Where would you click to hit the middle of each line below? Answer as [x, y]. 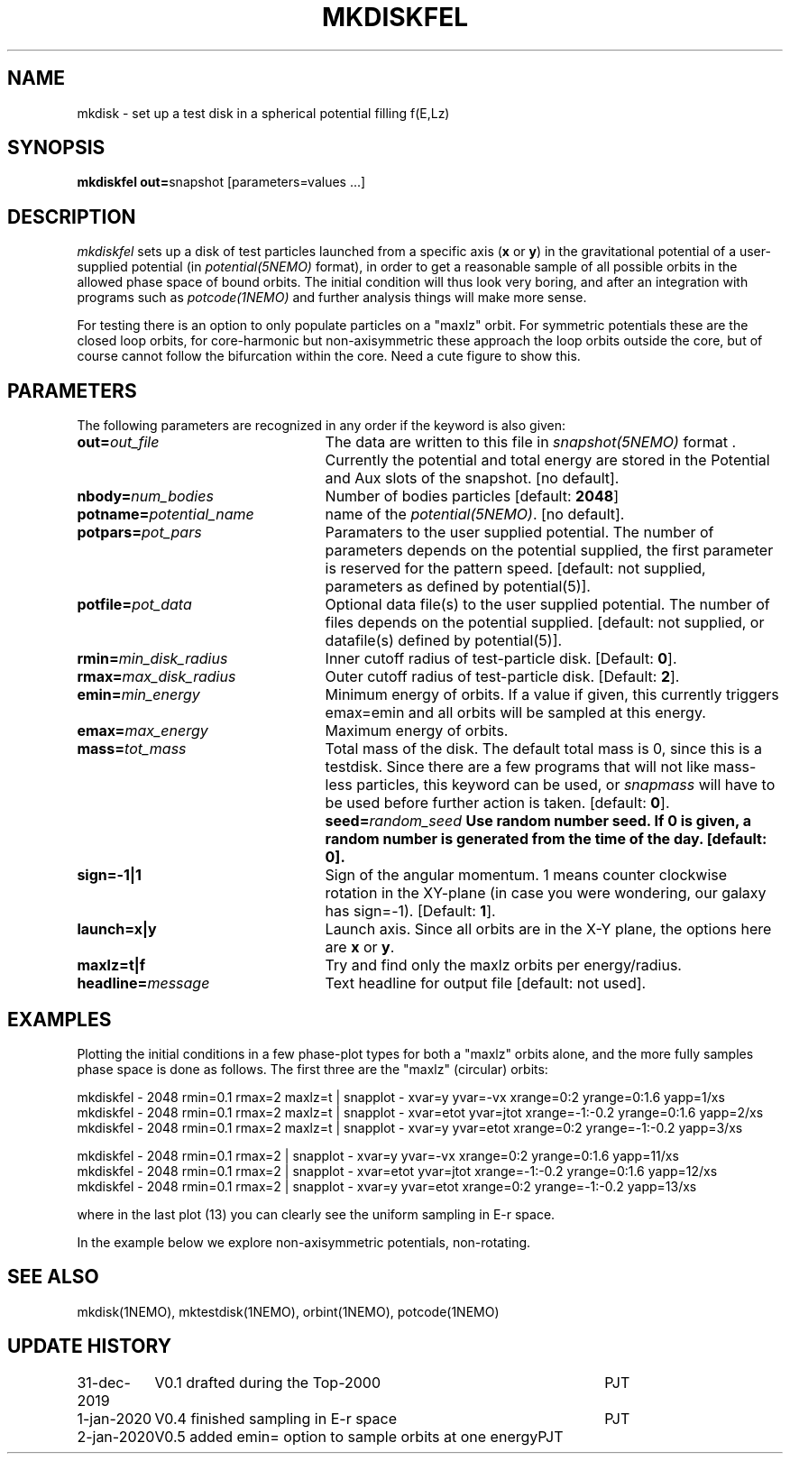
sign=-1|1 [109, 875]
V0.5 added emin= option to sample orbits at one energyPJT [359, 1436]
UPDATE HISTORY [90, 1346]
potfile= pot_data [134, 605]
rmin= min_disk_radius [152, 659]
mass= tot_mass [132, 749]
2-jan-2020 [116, 1436]
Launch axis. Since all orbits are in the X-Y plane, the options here [548, 929]
